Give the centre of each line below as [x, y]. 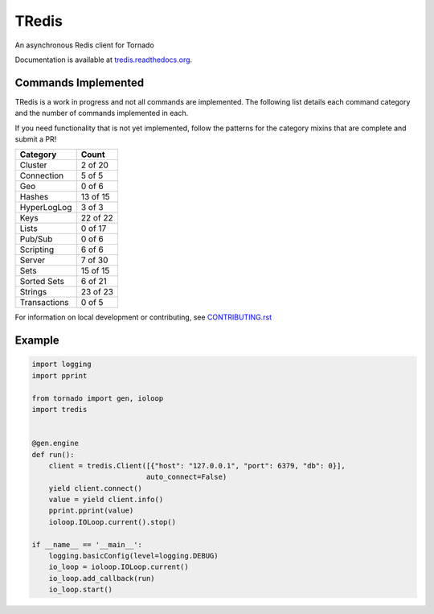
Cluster [33, 165]
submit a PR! [36, 139]
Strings [33, 292]
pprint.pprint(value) [91, 511]
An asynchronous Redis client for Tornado [84, 45]
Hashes [34, 197]
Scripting [37, 249]
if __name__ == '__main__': [87, 544]
